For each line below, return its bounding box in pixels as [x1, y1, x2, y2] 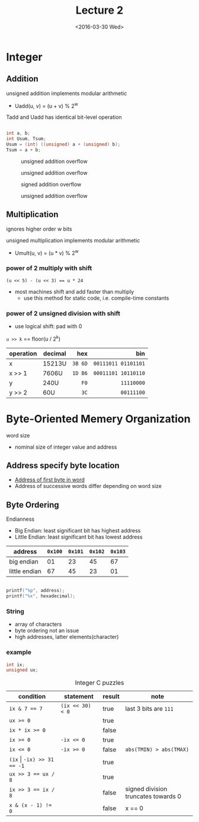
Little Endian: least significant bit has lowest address [14, 533, 143, 541]
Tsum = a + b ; [6, 147, 41, 153]
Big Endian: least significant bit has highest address [14, 527, 141, 534]
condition [18, 692, 46, 701]
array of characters [14, 621, 62, 628]
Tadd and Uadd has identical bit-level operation [6, 114, 123, 121]
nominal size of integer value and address [14, 443, 117, 451]
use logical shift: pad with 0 [14, 322, 82, 330]
